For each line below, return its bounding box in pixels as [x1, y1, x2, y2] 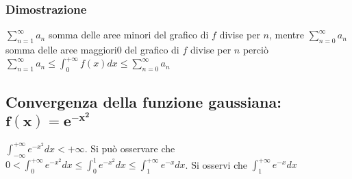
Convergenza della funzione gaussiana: [5, 91, 281, 112]
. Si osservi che [185, 157, 247, 171]
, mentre [268, 27, 304, 42]
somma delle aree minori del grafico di [48, 27, 209, 42]
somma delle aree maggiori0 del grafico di [5, 43, 179, 57]
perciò [242, 43, 268, 57]
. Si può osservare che [84, 141, 175, 155]
